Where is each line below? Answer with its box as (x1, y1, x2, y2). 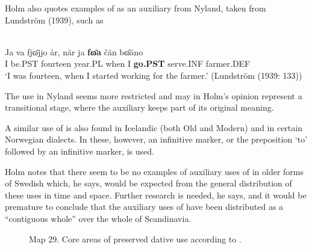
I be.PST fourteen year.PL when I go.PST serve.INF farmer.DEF (5, 57, 251, 70)
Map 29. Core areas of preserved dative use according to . (29, 232, 242, 245)
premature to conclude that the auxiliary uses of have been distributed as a (5, 200, 284, 213)
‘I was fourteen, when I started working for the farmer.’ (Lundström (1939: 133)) (5, 69, 302, 81)
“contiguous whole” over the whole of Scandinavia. (5, 212, 192, 224)
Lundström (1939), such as (5, 13, 104, 26)
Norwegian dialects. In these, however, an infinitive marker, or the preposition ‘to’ (5, 133, 308, 146)
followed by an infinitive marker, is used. (5, 144, 154, 157)
